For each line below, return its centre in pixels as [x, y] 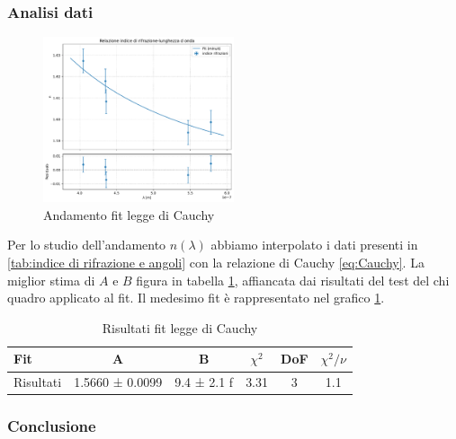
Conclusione [52, 426]
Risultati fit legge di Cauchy [180, 327]
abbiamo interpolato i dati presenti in [314, 245]
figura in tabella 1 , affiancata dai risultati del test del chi [293, 280]
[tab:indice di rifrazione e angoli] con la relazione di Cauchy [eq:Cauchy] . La [216, 263]
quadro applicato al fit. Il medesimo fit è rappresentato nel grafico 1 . [196, 298]
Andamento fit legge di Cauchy [129, 214]
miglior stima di [51, 280]
